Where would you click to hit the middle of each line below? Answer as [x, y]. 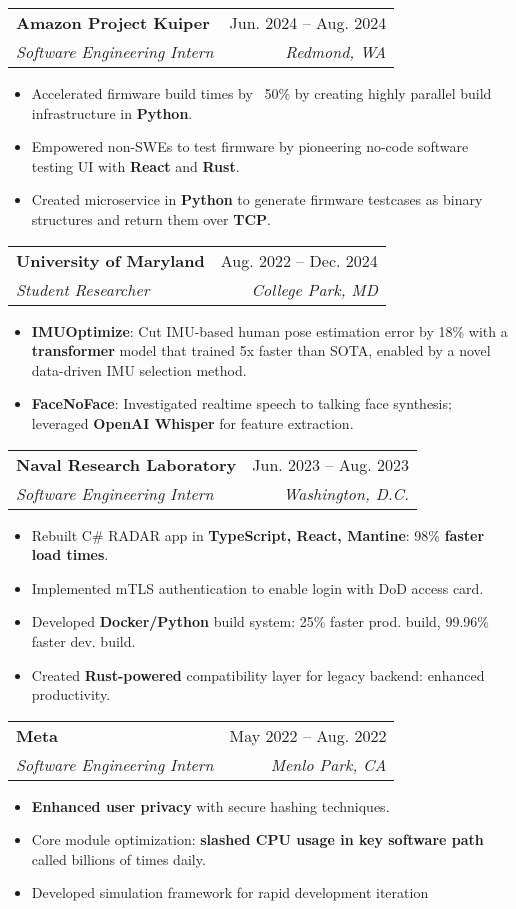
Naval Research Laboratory [126, 464]
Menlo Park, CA [328, 764]
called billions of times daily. [118, 858]
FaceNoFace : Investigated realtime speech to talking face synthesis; [241, 403]
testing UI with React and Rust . [135, 165]
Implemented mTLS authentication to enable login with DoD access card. [257, 587]
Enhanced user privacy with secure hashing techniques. [210, 805]
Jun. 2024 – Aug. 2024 [308, 22]
